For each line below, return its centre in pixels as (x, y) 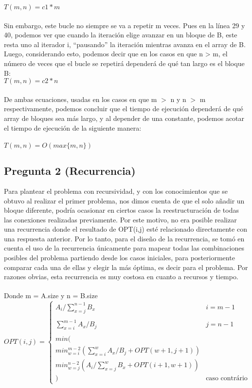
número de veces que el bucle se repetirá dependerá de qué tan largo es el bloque (124, 63)
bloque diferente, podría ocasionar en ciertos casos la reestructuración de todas (121, 210)
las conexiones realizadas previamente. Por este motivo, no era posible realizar (120, 219)
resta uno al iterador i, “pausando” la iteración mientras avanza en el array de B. (125, 44)
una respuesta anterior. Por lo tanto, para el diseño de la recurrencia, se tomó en (124, 238)
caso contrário (227, 379)
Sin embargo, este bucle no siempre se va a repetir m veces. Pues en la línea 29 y (125, 25)
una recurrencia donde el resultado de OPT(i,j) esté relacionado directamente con (126, 229)
